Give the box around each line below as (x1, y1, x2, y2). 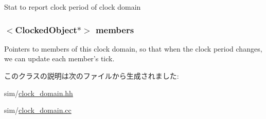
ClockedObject (15, 23, 77, 36)
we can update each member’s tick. (4, 53, 115, 64)
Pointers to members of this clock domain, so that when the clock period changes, (4, 43, 262, 54)
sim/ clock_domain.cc (4, 105, 72, 115)
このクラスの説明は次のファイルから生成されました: (4, 70, 179, 81)
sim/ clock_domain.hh (4, 87, 73, 98)
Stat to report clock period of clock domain (4, 2, 141, 12)
